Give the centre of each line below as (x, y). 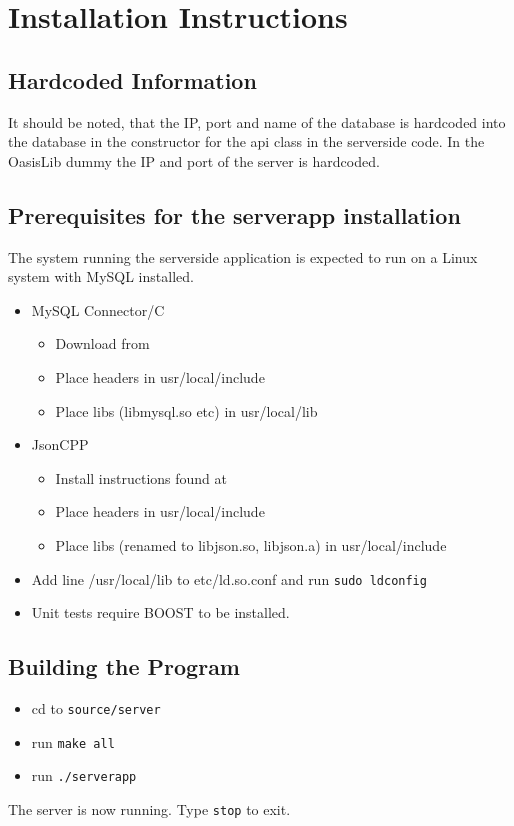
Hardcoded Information (132, 79)
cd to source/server (96, 707)
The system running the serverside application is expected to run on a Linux (243, 256)
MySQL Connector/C (98, 309)
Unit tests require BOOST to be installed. (160, 612)
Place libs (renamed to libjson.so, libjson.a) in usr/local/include (251, 544)
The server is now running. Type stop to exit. (149, 808)
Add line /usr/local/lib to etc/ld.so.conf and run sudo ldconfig (229, 578)
